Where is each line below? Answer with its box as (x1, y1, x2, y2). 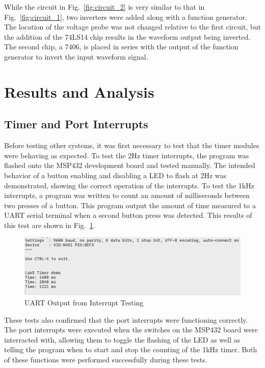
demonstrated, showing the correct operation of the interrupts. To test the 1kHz (4, 180, 254, 190)
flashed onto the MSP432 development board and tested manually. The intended (4, 160, 255, 171)
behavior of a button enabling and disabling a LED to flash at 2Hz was (4, 169, 227, 180)
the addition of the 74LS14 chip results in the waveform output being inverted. (4, 31, 251, 42)
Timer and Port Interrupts (4, 116, 148, 132)
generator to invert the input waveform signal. (4, 51, 148, 62)
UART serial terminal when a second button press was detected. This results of (4, 210, 252, 220)
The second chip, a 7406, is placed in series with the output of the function (4, 41, 238, 52)
